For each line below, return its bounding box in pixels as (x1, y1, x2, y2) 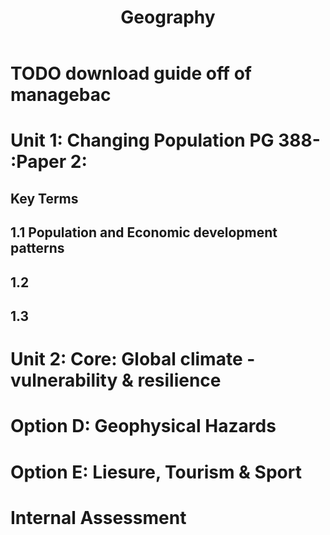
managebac (10, 84, 112, 106)
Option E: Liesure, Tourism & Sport (10, 461, 302, 483)
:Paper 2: (10, 151, 88, 173)
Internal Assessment (10, 506, 187, 529)
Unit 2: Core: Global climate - (10, 348, 256, 371)
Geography (120, 6, 216, 29)
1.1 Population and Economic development (10, 224, 278, 241)
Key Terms (10, 190, 79, 207)
